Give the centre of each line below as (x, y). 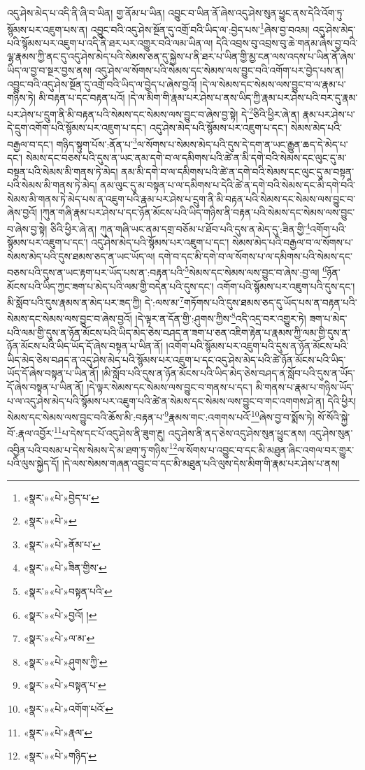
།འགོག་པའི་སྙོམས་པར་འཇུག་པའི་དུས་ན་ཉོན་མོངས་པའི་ (257, 346)
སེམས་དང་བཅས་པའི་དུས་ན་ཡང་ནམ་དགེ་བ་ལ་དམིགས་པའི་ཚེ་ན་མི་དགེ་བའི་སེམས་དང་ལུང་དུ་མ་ (186, 157)
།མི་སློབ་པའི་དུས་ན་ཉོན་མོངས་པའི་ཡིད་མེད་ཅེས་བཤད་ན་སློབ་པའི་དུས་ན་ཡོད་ (228, 373)
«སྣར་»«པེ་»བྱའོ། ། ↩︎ (60, 614)
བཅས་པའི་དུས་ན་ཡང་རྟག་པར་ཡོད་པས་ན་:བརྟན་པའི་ (96, 272)
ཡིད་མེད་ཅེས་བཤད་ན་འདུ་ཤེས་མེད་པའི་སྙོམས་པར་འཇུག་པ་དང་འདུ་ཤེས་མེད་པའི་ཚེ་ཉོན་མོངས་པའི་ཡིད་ (177, 359)
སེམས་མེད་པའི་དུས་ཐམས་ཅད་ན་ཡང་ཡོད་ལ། (81, 256)
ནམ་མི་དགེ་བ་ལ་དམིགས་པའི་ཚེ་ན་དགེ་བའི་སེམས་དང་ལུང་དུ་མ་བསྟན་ (238, 171)
